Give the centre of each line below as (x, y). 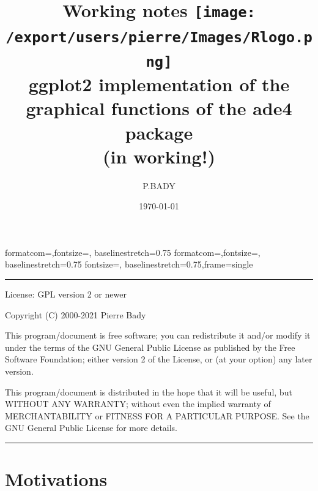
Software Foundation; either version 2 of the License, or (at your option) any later (159, 359)
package (159, 132)
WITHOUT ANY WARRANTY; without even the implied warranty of (138, 404)
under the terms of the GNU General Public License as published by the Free (150, 347)
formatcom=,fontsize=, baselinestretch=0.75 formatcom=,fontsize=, (133, 252)
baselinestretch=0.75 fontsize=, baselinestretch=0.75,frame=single (129, 264)
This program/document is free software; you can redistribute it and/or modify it (158, 335)
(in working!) (159, 156)
